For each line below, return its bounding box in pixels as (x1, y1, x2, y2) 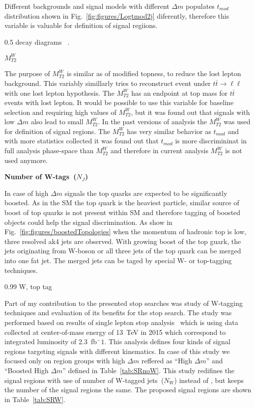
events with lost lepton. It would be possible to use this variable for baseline (4, 97, 234, 108)
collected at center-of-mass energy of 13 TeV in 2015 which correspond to (4, 326, 226, 337)
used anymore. (4, 155, 48, 165)
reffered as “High (141, 355, 193, 366)
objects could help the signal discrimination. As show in (4, 217, 172, 227)
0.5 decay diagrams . (4, 36, 70, 47)
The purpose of (4, 68, 50, 79)
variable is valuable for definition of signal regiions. (4, 20, 158, 30)
